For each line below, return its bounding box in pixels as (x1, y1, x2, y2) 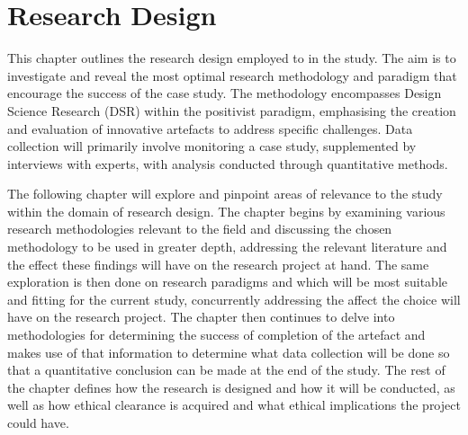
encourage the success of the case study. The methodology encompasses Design (7, 84, 442, 102)
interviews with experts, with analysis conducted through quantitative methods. (7, 154, 448, 173)
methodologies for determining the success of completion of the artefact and (7, 325, 426, 344)
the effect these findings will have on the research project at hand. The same (7, 254, 429, 273)
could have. (7, 413, 69, 431)
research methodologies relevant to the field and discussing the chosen (7, 219, 392, 238)
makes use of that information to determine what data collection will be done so (7, 342, 450, 361)
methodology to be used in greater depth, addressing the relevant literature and (7, 237, 447, 256)
